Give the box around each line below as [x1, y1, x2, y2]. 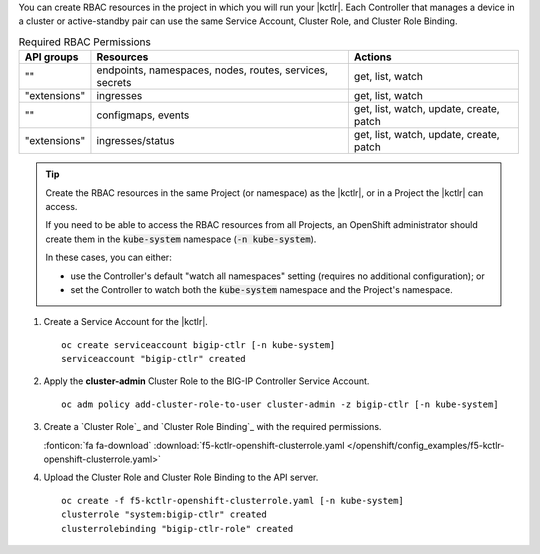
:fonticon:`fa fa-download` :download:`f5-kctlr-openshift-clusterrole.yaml [43, 439, 345, 451]
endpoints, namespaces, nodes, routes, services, [96, 63, 329, 77]
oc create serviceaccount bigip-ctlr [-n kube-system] [61, 339, 336, 350]
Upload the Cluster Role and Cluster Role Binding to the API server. [43, 471, 319, 484]
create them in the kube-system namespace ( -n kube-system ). [45, 233, 317, 245]
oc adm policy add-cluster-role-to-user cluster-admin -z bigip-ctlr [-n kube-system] [61, 398, 499, 410]
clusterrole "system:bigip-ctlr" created [61, 509, 267, 520]
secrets [96, 76, 132, 90]
